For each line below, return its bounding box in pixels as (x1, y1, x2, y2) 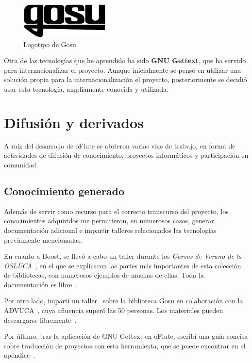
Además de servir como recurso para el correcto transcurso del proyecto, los (4, 206, 229, 216)
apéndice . (4, 350, 35, 360)
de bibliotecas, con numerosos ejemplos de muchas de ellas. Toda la (4, 270, 204, 280)
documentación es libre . (4, 279, 78, 289)
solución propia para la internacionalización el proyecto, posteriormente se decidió (4, 74, 247, 84)
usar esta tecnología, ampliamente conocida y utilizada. (4, 84, 168, 94)
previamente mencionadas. (4, 234, 83, 245)
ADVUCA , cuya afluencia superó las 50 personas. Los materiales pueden (4, 305, 223, 315)
